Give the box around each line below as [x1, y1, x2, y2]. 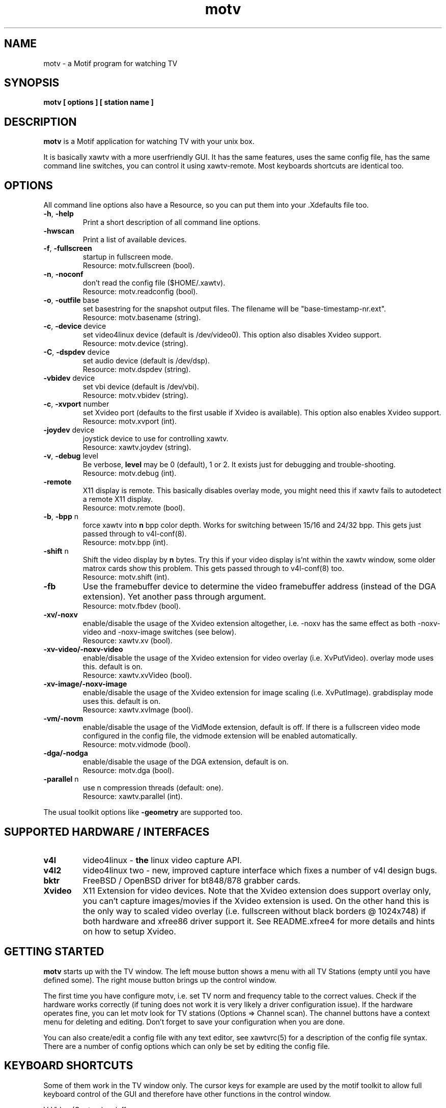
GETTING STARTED [4, 945, 104, 958]
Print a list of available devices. [82, 235, 187, 244]
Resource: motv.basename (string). [82, 313, 201, 322]
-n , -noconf [43, 270, 83, 279]
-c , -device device [43, 322, 106, 331]
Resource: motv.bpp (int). [82, 538, 168, 547]
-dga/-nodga [43, 749, 88, 758]
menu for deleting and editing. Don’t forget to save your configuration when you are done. [43, 1017, 345, 1026]
